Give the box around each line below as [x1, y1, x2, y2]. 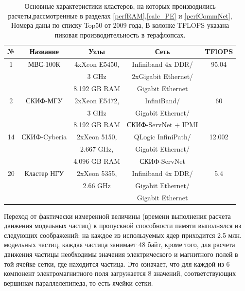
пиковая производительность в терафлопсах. [54, 29, 186, 39]
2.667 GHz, [80, 144, 114, 154]
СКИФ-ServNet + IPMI [127, 119, 198, 130]
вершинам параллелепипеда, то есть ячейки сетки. [4, 277, 153, 288]
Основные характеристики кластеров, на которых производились [24, 1, 216, 11]
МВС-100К [28, 59, 60, 69]
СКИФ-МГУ [26, 95, 63, 105]
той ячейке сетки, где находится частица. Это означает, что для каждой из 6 [4, 258, 230, 269]
